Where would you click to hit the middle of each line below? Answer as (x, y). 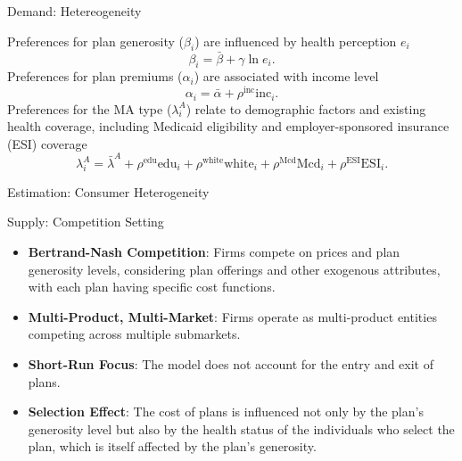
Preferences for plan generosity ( (96, 41)
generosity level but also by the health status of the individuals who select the (241, 428)
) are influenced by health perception (296, 41)
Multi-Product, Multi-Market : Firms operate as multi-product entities (232, 316)
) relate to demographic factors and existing (306, 108)
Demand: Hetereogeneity (74, 11)
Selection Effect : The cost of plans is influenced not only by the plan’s (226, 412)
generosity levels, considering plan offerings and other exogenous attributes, (234, 269)
